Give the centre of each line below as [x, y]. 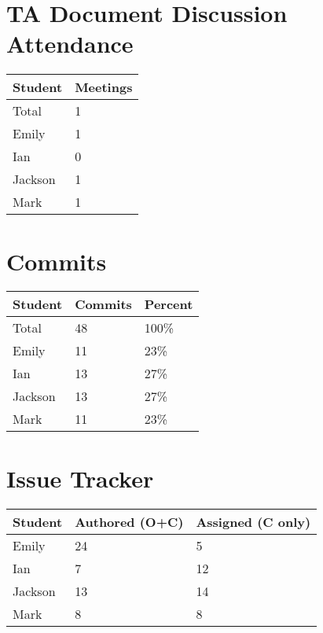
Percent [169, 304]
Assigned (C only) [253, 521]
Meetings [104, 87]
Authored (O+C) [129, 521]
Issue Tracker [80, 478]
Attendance [70, 44]
